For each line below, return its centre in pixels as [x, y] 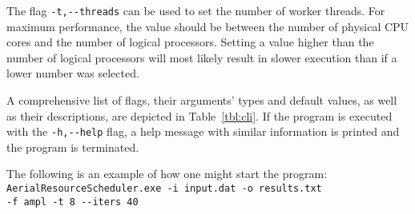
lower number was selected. [73, 73]
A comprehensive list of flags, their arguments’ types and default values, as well [202, 100]
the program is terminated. [73, 147]
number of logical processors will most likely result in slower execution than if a [202, 57]
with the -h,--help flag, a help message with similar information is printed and [203, 131]
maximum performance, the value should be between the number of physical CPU [208, 26]
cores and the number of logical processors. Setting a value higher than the [190, 42]
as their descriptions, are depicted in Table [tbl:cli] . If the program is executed [199, 115]
